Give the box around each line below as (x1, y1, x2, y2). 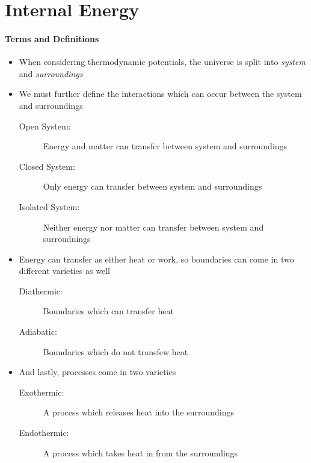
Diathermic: (19, 284, 63, 297)
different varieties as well (19, 264, 110, 277)
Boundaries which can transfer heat (43, 305, 174, 317)
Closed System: (19, 160, 75, 172)
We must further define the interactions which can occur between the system (19, 87, 302, 100)
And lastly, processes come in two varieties (19, 365, 176, 378)
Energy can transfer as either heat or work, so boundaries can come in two (19, 252, 294, 265)
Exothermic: (19, 385, 64, 398)
